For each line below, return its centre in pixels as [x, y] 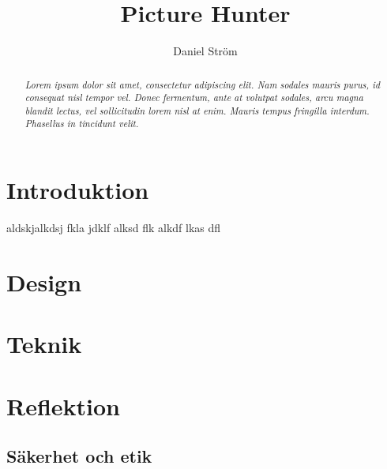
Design [44, 281]
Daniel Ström [205, 51]
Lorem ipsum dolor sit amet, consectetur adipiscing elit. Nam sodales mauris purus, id [203, 84]
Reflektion [64, 405]
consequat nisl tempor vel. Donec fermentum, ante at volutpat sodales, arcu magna [194, 98]
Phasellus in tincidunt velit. [82, 124]
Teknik [44, 344]
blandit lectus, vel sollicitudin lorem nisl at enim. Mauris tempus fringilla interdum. [197, 110]
